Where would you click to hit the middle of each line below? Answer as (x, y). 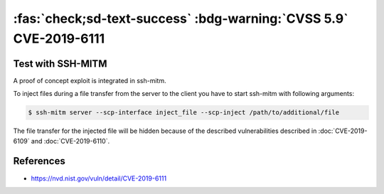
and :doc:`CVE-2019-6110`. (70, 141)
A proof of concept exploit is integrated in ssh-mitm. (90, 80)
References (39, 161)
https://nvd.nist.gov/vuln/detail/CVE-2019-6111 (99, 178)
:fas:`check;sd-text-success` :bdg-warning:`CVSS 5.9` (181, 18)
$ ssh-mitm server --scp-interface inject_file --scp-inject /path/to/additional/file (184, 113)
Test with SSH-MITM (60, 64)
